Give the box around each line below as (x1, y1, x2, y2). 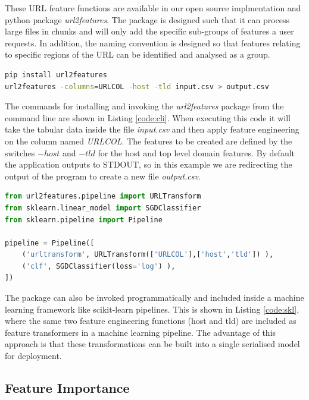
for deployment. (5, 349, 62, 362)
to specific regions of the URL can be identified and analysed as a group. (5, 48, 270, 61)
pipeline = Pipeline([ (5, 238, 95, 247)
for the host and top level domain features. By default (98, 146, 295, 159)
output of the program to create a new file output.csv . (5, 169, 201, 182)
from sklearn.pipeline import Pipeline (5, 215, 163, 224)
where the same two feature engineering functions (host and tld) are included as (5, 314, 296, 327)
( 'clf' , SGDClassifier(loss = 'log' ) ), (21, 262, 176, 270)
